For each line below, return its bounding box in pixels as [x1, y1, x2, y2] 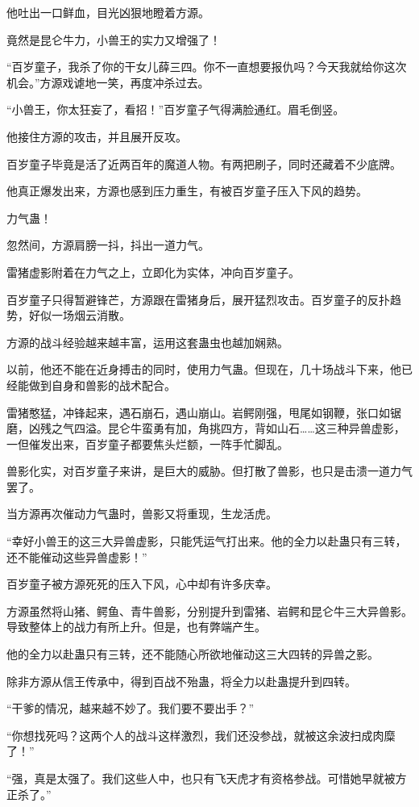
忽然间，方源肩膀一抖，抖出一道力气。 [6, 236, 209, 253]
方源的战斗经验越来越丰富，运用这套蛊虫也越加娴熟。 [6, 333, 288, 350]
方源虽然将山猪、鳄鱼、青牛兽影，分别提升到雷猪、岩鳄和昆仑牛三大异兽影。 [6, 602, 413, 619]
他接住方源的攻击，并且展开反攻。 [6, 128, 187, 144]
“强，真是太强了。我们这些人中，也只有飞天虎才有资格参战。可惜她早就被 [6, 770, 396, 786]
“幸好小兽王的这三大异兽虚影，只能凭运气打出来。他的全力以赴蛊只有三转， [6, 533, 407, 550]
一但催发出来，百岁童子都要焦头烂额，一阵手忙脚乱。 [6, 435, 288, 452]
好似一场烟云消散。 [28, 307, 131, 324]
